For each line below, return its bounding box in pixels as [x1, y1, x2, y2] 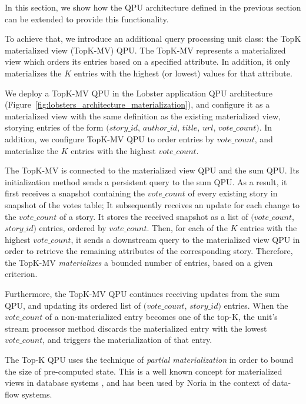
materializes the [5, 66, 62, 79]
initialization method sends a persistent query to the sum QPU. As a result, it [5, 175, 287, 188]
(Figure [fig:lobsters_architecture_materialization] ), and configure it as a [5, 98, 270, 111]
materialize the [5, 144, 59, 156]
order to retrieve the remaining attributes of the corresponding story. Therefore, [5, 245, 293, 257]
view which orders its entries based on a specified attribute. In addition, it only [5, 55, 291, 68]
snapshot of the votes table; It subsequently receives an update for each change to [5, 198, 300, 211]
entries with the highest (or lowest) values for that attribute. [74, 66, 292, 79]
